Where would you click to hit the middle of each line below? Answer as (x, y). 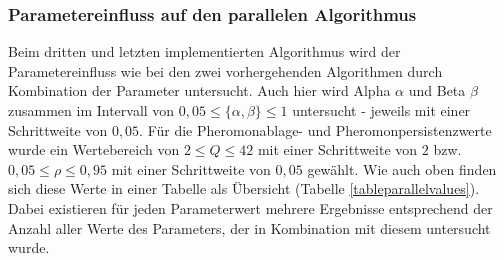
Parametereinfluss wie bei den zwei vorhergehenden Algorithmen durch (225, 70)
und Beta (437, 90)
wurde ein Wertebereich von (94, 149)
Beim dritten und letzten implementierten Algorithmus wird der (204, 51)
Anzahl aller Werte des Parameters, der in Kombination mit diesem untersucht (249, 227)
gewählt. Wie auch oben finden (402, 168)
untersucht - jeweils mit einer (381, 110)
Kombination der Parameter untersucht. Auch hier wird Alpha (199, 90)
